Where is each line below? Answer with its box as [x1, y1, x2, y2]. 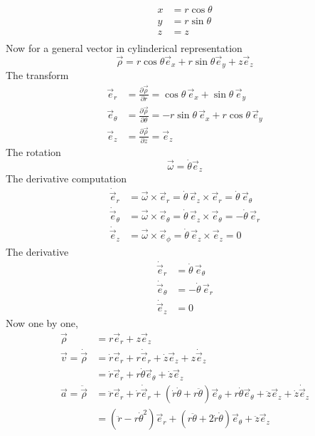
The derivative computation [6, 171, 127, 186]
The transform [6, 68, 69, 83]
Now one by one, [6, 315, 78, 330]
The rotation [6, 144, 61, 159]
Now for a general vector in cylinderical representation [6, 41, 242, 56]
